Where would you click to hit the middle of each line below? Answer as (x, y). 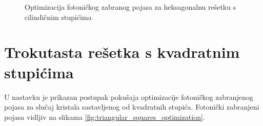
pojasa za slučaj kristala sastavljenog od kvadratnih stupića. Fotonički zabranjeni (132, 107)
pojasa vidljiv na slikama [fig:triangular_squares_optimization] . (105, 117)
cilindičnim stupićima (58, 17)
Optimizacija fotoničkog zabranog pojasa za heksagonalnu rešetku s (130, 7)
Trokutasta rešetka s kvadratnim (122, 52)
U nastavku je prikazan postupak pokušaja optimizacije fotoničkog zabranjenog (129, 97)
